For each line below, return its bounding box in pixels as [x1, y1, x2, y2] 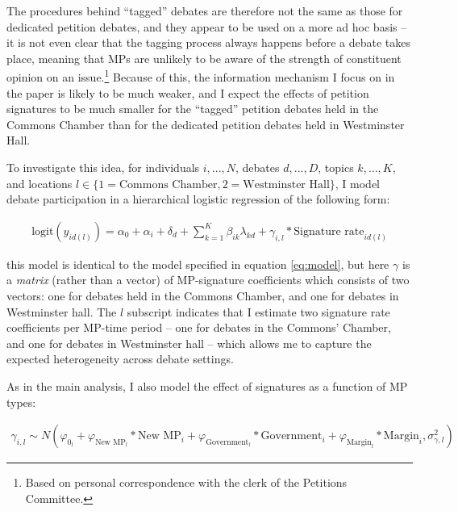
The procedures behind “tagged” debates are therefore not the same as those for [6, 2, 403, 19]
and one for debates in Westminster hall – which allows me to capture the [6, 334, 372, 351]
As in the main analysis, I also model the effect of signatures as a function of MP [6, 377, 408, 394]
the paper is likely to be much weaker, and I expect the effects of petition [6, 84, 369, 101]
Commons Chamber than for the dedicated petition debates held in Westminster [6, 115, 405, 132]
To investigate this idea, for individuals [6, 159, 200, 175]
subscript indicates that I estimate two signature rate [127, 303, 390, 320]
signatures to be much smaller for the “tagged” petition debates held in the [6, 100, 379, 117]
